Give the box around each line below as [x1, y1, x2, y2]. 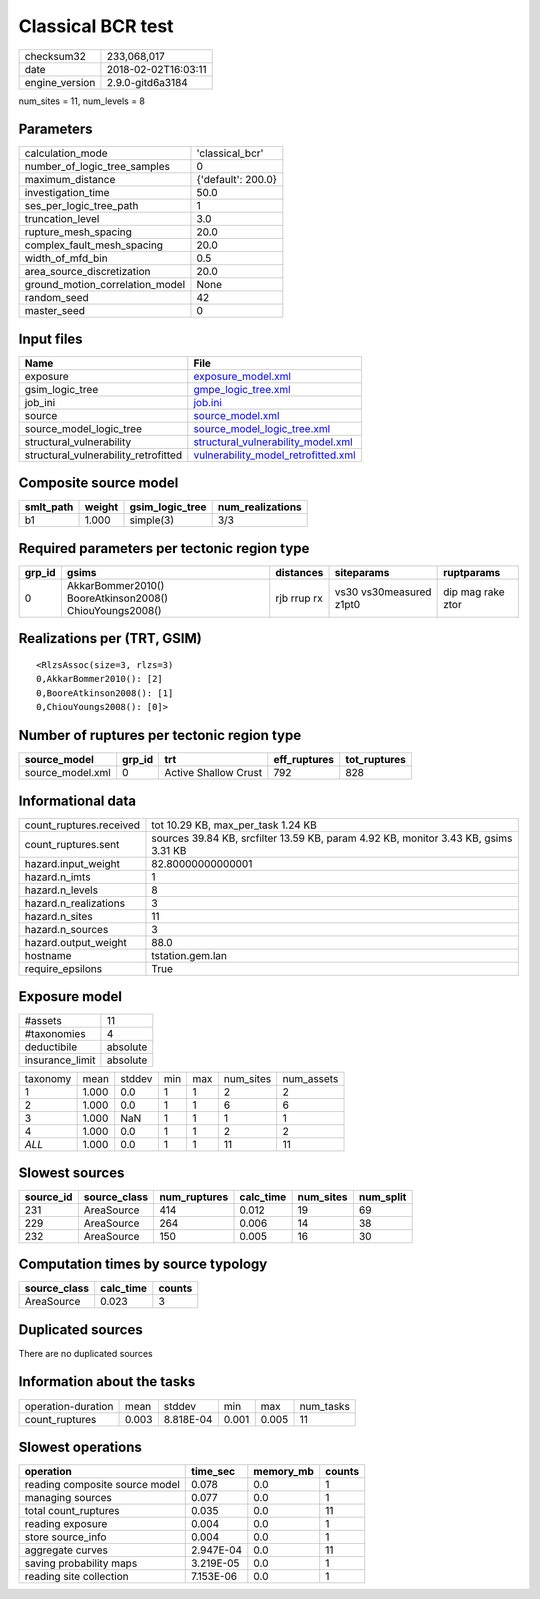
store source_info [24, 1530, 107, 1544]
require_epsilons [24, 961, 103, 975]
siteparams [334, 566, 390, 579]
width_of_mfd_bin [24, 251, 109, 265]
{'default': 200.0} [196, 173, 278, 187]
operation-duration [24, 1399, 114, 1413]
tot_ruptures [345, 753, 407, 767]
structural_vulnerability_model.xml [193, 435, 354, 449]
